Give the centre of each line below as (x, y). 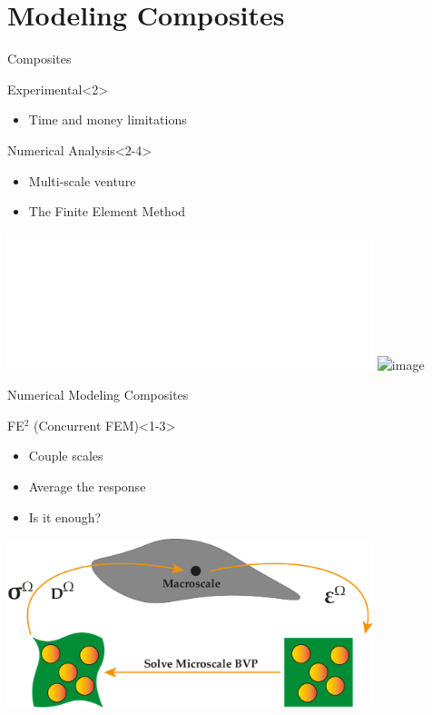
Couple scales (66, 456)
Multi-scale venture (82, 180)
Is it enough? (65, 516)
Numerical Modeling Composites (98, 395)
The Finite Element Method (107, 211)
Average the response (87, 487)
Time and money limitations (108, 119)
